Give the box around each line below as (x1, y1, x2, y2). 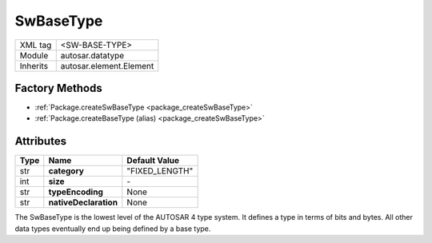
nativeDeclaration (48, 197, 118, 208)
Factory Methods (14, 81, 103, 95)
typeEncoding (48, 186, 103, 197)
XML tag (19, 39, 52, 50)
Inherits (19, 60, 48, 71)
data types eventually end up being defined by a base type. (14, 224, 211, 233)
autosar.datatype (60, 50, 125, 61)
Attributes (14, 134, 67, 148)
